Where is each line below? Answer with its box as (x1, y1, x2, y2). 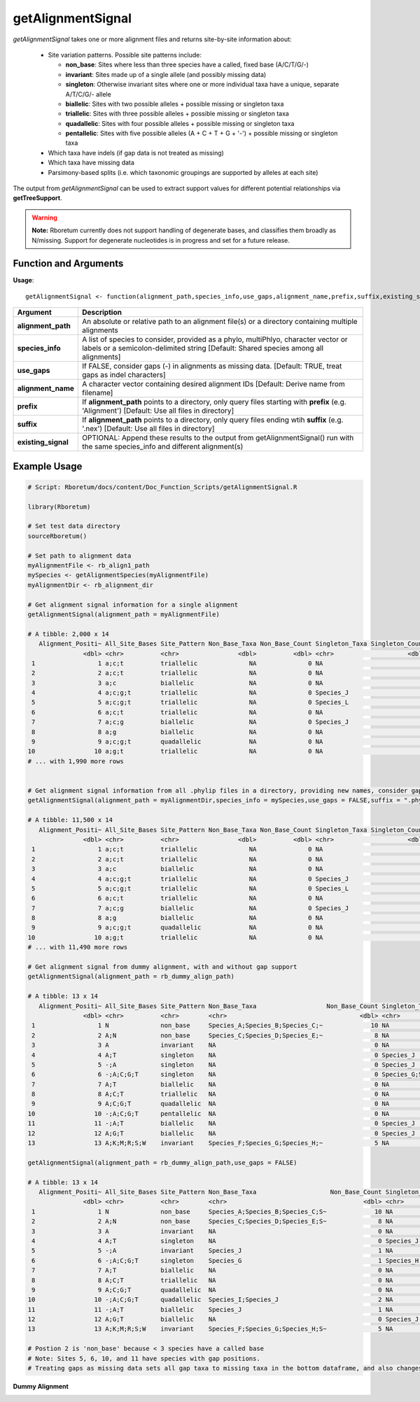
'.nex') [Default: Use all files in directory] (81, 424, 215, 434)
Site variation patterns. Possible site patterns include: (48, 50, 202, 59)
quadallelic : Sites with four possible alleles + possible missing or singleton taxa (65, 119, 295, 127)
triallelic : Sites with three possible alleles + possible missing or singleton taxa (65, 109, 290, 118)
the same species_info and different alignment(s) (81, 441, 244, 451)
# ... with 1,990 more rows (27, 757, 124, 765)
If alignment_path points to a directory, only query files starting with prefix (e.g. (81, 397, 346, 407)
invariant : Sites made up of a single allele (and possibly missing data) (65, 70, 267, 78)
